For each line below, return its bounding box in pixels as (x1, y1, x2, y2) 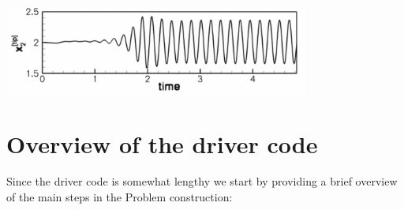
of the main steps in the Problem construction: (6, 189, 233, 205)
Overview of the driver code (6, 127, 318, 159)
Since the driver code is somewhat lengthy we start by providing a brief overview (6, 173, 398, 189)
